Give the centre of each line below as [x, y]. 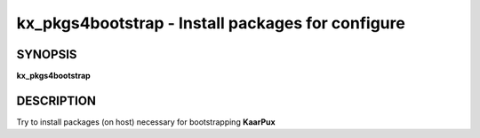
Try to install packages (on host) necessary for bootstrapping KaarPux [146, 122]
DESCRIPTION [56, 100]
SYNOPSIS [47, 54]
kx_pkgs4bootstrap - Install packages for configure [211, 23]
